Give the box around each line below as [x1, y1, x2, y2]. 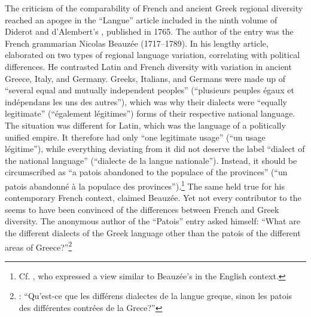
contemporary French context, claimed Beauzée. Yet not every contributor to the [5, 191, 301, 204]
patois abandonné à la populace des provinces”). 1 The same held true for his [5, 178, 285, 192]
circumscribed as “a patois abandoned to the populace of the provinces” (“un [5, 166, 288, 178]
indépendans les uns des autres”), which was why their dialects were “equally [5, 95, 287, 108]
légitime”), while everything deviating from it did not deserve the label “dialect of [5, 142, 305, 155]
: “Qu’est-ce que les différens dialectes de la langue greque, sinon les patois [19, 289, 292, 302]
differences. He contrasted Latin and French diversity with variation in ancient [5, 60, 292, 72]
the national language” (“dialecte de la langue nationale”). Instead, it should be [5, 154, 297, 166]
